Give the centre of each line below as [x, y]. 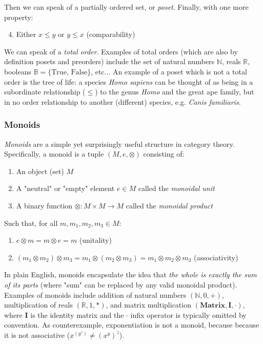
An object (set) [40, 171]
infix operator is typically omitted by [188, 314]
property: [19, 17]
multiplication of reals [38, 305]
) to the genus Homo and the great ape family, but [175, 92]
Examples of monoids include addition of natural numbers [95, 294]
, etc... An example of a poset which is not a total [169, 71]
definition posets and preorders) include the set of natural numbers [109, 61]
